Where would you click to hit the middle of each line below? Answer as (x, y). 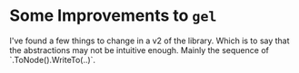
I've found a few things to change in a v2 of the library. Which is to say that (149, 41)
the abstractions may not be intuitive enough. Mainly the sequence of (140, 50)
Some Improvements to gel (113, 16)
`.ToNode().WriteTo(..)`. (53, 59)
